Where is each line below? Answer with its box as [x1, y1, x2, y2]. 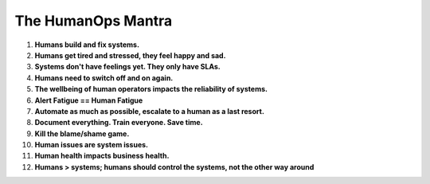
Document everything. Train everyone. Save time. [34, 118, 203, 127]
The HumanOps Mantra [14, 12, 173, 29]
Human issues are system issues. [34, 140, 149, 150]
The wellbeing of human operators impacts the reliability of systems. [34, 84, 268, 94]
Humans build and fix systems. [34, 40, 139, 49]
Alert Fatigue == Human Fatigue [34, 96, 143, 105]
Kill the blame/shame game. [34, 128, 130, 139]
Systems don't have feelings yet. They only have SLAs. [34, 62, 221, 72]
